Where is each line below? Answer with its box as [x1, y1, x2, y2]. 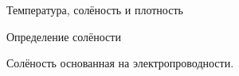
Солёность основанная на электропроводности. [6, 55, 234, 71]
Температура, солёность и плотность [6, 2, 183, 17]
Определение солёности [6, 28, 121, 44]
